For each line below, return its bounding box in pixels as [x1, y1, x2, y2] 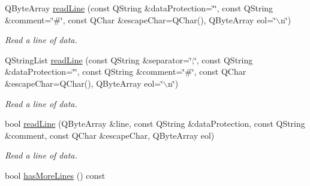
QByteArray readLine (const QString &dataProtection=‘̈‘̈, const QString [5, 2, 273, 14]
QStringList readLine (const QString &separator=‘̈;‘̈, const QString [5, 53, 253, 66]
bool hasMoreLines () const [5, 169, 106, 181]
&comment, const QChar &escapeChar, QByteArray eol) [5, 129, 215, 141]
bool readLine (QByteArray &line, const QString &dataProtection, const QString [5, 117, 305, 130]
